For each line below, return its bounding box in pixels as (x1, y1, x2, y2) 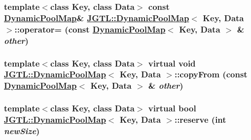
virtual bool (148, 102, 196, 114)
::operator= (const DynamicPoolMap (14, 23, 166, 35)
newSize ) (4, 125, 40, 137)
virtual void (148, 57, 196, 69)
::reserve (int (174, 113, 226, 126)
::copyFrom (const (174, 68, 248, 80)
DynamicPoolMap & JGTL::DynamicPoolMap (4, 11, 189, 24)
